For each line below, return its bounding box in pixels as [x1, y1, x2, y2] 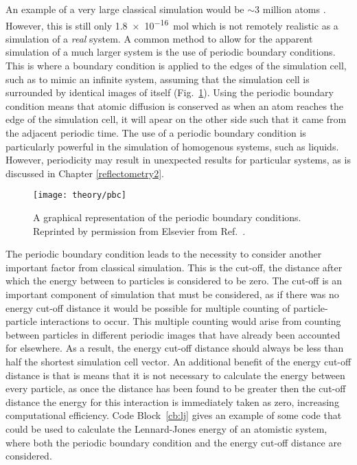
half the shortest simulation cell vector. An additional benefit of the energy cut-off [5, 354, 352, 368]
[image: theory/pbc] [33, 190, 127, 201]
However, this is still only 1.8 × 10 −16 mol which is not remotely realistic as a [5, 16, 338, 32]
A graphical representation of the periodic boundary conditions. [33, 210, 301, 225]
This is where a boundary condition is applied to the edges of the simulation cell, [5, 58, 347, 73]
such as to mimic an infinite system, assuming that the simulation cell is [5, 71, 310, 86]
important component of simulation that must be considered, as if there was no [5, 287, 339, 301]
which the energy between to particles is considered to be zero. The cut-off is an [5, 273, 342, 288]
